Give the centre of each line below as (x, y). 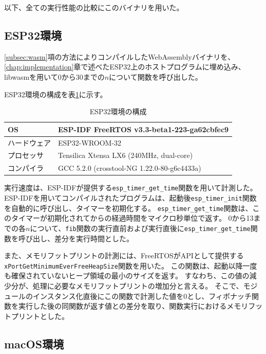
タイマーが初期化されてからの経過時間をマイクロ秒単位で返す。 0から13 (132, 218)
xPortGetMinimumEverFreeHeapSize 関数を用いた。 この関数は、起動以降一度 (131, 265)
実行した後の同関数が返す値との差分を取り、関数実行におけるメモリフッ (140, 306)
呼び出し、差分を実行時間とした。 (76, 238)
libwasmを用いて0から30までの (54, 76)
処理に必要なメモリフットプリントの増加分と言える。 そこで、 (138, 286)
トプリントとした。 (36, 316)
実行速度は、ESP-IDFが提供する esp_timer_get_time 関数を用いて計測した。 (131, 188)
